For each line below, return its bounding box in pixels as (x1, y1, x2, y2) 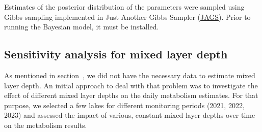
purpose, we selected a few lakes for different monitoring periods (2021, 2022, (4, 100, 245, 110)
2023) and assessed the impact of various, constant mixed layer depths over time (4, 110, 255, 120)
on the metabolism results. (4, 119, 87, 130)
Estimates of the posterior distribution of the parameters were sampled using (4, 2, 245, 12)
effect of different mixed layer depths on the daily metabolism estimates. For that (4, 90, 258, 101)
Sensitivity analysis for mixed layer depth (4, 46, 228, 62)
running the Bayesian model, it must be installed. (4, 21, 159, 32)
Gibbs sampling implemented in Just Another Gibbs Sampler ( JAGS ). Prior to (4, 11, 251, 22)
